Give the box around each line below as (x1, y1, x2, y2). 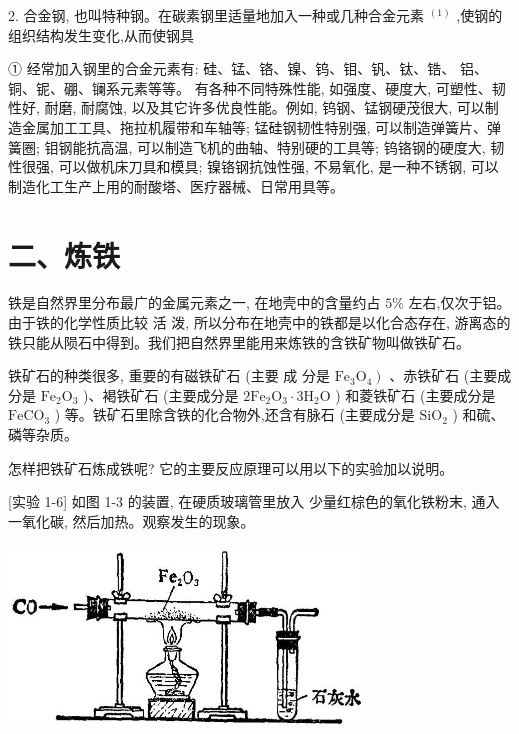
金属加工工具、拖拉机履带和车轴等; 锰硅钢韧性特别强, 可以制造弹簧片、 (21, 116, 488, 137)
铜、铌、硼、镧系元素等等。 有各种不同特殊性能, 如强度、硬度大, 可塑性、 (8, 77, 492, 98)
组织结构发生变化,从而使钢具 (8, 24, 194, 45)
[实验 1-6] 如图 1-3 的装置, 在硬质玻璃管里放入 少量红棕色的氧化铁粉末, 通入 (8, 491, 500, 512)
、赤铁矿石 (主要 (389, 365, 498, 386)
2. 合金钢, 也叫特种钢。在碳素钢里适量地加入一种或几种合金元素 (8, 5, 425, 25)
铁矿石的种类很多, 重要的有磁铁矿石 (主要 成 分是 (8, 365, 330, 386)
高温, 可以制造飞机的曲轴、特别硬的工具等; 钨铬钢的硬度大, (100, 136, 486, 157)
